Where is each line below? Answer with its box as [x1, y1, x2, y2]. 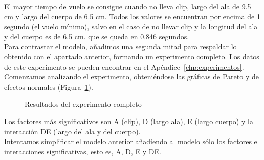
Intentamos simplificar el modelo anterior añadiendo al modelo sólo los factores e [4, 136, 257, 147]
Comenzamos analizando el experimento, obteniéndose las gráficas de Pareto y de [4, 71, 259, 82]
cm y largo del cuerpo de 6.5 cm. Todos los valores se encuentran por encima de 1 [4, 11, 260, 22]
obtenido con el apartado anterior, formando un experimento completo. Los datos [4, 51, 259, 62]
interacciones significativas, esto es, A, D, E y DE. [4, 146, 161, 156]
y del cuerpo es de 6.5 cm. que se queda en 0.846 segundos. [4, 31, 189, 42]
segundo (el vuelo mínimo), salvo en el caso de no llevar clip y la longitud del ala [4, 21, 258, 32]
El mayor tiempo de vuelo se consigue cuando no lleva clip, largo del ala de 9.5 [4, 1, 251, 11]
